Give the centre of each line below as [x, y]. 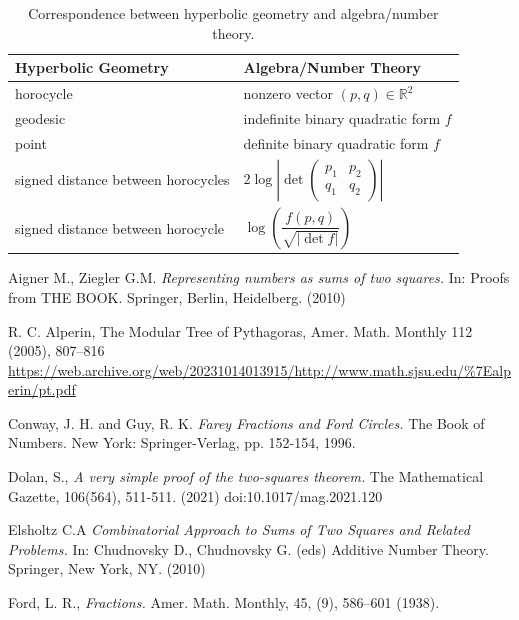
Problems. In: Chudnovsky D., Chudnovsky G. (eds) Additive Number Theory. [248, 548]
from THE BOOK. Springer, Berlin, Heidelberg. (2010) [177, 296]
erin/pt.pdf [42, 389]
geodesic [40, 117]
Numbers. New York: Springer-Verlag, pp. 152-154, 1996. [182, 442]
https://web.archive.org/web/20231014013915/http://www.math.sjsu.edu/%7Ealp [259, 369]
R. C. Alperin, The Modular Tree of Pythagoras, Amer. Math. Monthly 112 [240, 330]
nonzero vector [288, 93]
